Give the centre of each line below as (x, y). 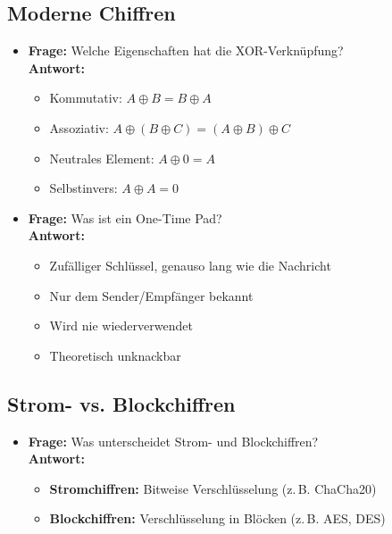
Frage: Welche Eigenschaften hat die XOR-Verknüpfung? (186, 50)
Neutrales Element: (102, 158)
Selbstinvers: (83, 188)
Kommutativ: (86, 98)
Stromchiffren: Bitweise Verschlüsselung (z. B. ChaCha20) (213, 488)
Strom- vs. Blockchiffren (121, 403)
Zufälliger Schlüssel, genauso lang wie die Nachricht (190, 265)
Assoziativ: (79, 127)
